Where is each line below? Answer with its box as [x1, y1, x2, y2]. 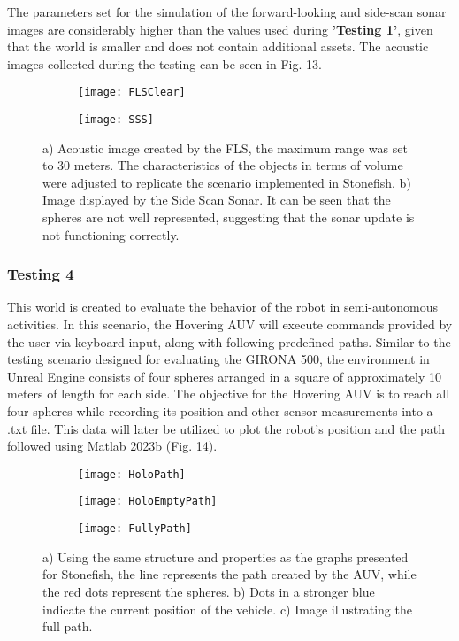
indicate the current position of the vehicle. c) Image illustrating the [42, 599, 412, 618]
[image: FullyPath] [78, 522, 192, 536]
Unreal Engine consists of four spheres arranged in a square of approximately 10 [7, 367, 441, 385]
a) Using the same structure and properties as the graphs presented [42, 547, 409, 566]
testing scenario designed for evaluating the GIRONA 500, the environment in [7, 350, 430, 368]
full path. [42, 617, 93, 636]
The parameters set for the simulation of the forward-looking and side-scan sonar [7, 3, 447, 20]
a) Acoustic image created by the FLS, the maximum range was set [42, 138, 408, 157]
